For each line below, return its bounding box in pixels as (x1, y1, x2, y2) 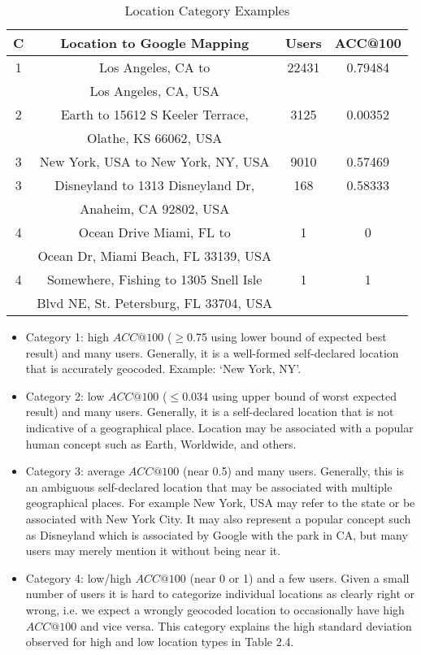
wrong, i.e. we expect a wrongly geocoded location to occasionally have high (25, 601, 405, 618)
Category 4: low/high (25, 569, 132, 586)
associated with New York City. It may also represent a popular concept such (25, 510, 411, 527)
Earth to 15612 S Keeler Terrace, (60, 105, 249, 124)
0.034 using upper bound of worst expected (182, 387, 397, 404)
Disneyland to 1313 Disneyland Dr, (54, 176, 255, 194)
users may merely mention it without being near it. (25, 542, 281, 559)
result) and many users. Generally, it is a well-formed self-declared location (25, 344, 399, 361)
